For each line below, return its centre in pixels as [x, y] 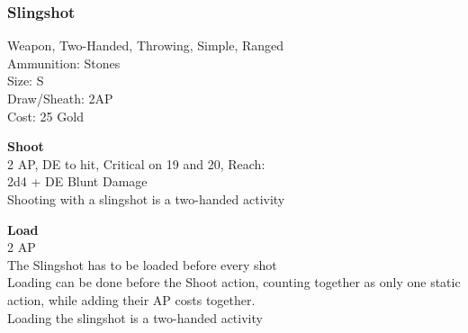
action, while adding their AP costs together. [131, 299]
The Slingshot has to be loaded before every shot [142, 264]
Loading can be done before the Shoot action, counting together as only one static [234, 282]
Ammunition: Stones [64, 63]
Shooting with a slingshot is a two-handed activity [146, 198]
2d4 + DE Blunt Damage [77, 181]
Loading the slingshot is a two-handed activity [135, 317]
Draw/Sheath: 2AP [60, 98]
